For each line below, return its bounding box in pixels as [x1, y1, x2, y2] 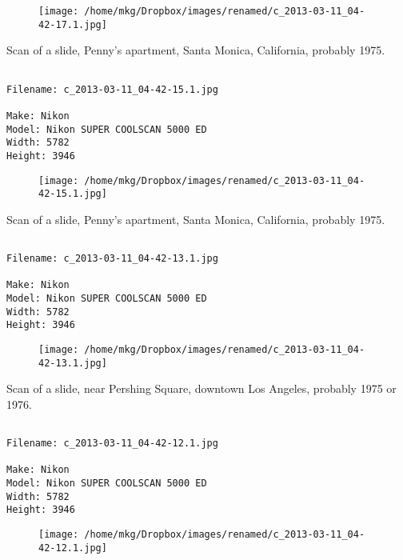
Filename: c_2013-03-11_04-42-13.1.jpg [6, 253, 218, 265]
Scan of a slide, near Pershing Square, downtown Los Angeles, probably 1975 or [6, 380, 397, 397]
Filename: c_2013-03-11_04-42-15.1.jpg [6, 83, 218, 95]
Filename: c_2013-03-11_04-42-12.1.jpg [6, 438, 218, 450]
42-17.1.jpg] [38, 18, 107, 30]
